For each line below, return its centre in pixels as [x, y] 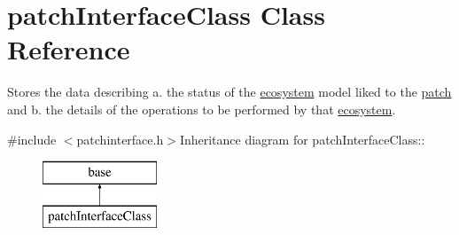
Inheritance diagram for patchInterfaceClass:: [302, 139]
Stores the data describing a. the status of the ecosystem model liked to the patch [229, 92]
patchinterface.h [120, 139]
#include [32, 139]
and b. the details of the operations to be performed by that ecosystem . [202, 109]
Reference [69, 49]
